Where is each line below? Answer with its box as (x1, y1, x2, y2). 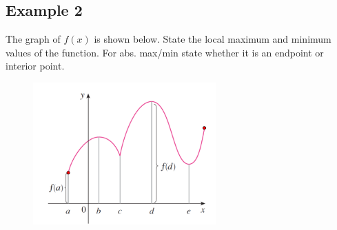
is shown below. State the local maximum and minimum (94, 32, 331, 46)
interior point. (6, 59, 65, 73)
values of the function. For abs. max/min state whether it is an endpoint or (6, 45, 324, 59)
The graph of (6, 32, 61, 46)
